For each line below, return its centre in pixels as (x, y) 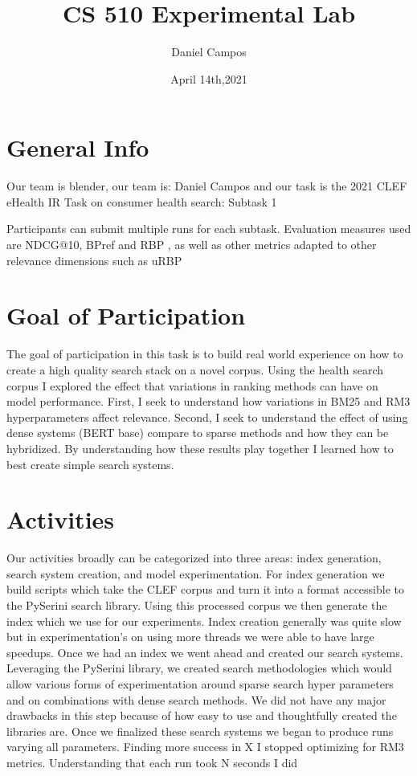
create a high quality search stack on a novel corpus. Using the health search (195, 369)
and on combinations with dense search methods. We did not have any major (196, 699)
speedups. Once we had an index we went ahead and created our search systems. (205, 652)
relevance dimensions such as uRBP (94, 260)
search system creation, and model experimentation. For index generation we (196, 573)
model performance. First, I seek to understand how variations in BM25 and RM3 (208, 401)
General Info (78, 147)
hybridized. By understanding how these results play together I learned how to (200, 448)
